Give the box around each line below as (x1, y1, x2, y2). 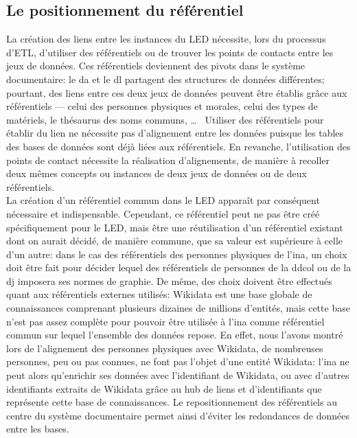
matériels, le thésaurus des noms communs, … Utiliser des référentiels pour (6, 112, 324, 126)
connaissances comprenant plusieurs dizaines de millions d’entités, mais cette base (6, 301, 350, 315)
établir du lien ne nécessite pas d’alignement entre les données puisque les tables (6, 126, 344, 140)
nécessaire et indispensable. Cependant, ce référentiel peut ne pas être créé (6, 206, 320, 220)
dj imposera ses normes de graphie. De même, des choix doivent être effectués (6, 273, 332, 288)
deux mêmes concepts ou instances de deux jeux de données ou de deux (6, 166, 307, 181)
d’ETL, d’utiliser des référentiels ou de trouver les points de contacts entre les (6, 45, 334, 59)
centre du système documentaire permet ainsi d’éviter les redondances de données (6, 408, 349, 422)
